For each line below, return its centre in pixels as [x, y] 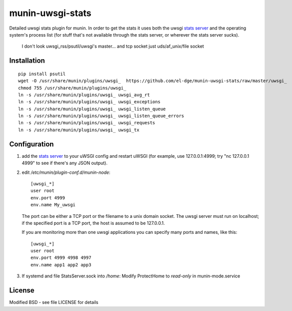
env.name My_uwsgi [53, 205]
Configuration [31, 144]
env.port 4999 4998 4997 [61, 258]
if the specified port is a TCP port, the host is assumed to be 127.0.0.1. [93, 223]
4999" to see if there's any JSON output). [64, 163]
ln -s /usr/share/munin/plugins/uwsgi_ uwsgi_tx [79, 130]
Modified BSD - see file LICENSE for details [54, 302]
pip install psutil [42, 74]
